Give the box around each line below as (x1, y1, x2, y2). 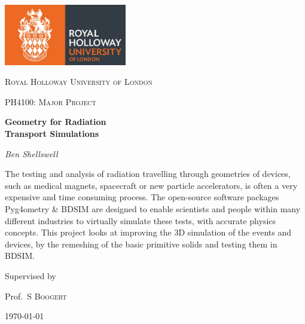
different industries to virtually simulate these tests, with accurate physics (5, 214, 276, 227)
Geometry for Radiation (5, 115, 106, 128)
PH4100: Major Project (5, 95, 96, 108)
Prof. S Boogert (5, 289, 67, 302)
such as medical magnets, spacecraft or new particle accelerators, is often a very (5, 179, 298, 191)
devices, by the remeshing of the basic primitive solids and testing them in (5, 237, 277, 250)
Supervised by (5, 270, 56, 282)
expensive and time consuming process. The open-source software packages (5, 191, 279, 203)
